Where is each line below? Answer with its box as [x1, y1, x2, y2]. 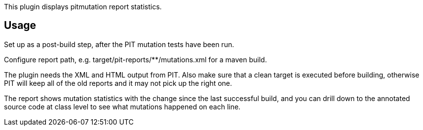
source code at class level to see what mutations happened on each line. [4, 102, 241, 111]
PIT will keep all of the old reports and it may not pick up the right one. [4, 78, 232, 87]
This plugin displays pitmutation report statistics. [4, 2, 162, 11]
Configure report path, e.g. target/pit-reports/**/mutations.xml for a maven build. [4, 55, 267, 64]
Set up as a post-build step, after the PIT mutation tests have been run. [4, 40, 234, 49]
